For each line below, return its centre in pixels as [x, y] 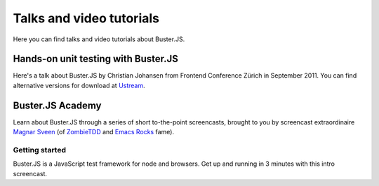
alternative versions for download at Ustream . [79, 85]
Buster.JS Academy [57, 105]
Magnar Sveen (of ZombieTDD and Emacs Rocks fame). [94, 132]
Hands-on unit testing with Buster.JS [95, 59]
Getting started [40, 150]
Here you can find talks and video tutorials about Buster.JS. [99, 39]
